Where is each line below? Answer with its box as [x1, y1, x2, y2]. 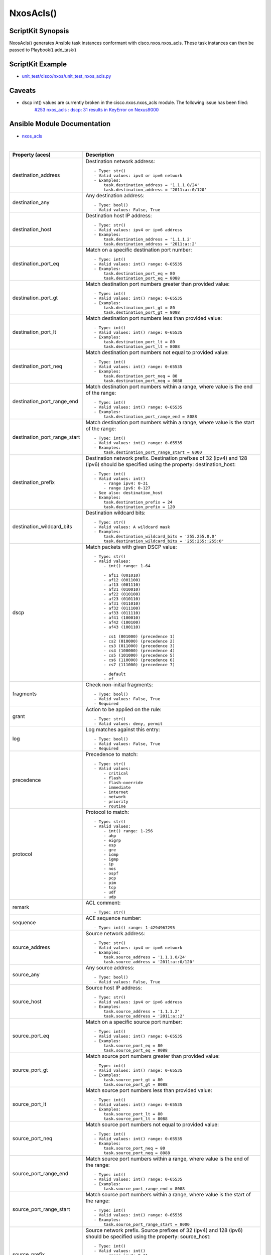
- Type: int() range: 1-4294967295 [93, 925, 175, 931]
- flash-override [103, 780, 143, 786]
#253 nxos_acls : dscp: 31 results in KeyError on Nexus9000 [34, 106, 159, 112]
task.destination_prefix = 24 [103, 499, 173, 505]
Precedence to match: [85, 751, 138, 758]
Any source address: [85, 964, 135, 971]
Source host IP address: [85, 984, 143, 991]
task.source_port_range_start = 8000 [103, 1222, 190, 1227]
